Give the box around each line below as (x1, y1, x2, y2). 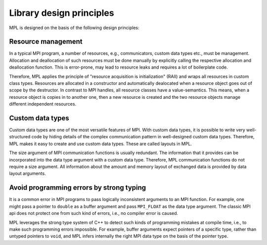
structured (9, 134, 31, 140)
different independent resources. (9, 101, 77, 107)
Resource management (9, 38, 83, 46)
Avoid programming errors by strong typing (9, 183, 146, 192)
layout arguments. (9, 170, 46, 176)
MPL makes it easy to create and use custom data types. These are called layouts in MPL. (9, 141, 192, 147)
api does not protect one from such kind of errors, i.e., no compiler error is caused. (9, 210, 178, 216)
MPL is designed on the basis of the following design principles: (9, 25, 139, 31)
